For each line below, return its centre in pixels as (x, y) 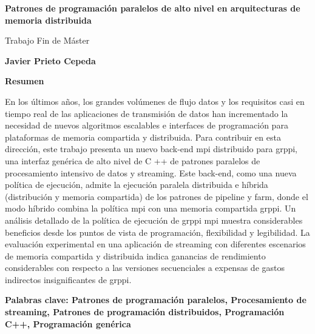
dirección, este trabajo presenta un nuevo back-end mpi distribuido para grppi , (151, 149)
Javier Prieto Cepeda (50, 60)
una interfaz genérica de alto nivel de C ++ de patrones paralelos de (133, 160)
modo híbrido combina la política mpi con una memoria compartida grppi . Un (151, 208)
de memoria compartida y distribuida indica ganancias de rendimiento (135, 256)
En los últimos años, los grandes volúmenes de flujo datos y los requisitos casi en (155, 101)
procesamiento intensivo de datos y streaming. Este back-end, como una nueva (151, 172)
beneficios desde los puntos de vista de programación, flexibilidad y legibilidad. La (157, 232)
